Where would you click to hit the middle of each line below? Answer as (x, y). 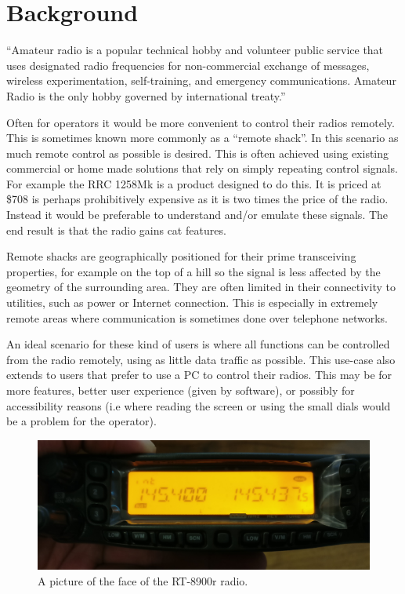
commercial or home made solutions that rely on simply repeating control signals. (202, 168)
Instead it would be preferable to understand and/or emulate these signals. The (197, 215)
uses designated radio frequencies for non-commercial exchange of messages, (188, 65)
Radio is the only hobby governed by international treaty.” (146, 95)
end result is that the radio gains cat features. (116, 230)
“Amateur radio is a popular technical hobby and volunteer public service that (195, 50)
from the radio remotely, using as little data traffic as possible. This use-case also (201, 359)
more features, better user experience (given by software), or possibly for (181, 390)
